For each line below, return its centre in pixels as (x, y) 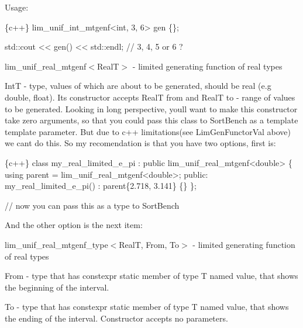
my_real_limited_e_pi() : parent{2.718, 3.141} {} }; (101, 186)
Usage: (17, 7)
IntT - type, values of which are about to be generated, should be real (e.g (138, 86)
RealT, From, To (149, 244)
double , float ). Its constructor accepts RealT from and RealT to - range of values (150, 97)
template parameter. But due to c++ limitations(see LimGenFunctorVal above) (148, 131)
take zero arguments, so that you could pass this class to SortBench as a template (151, 120)
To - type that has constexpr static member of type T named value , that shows (147, 307)
